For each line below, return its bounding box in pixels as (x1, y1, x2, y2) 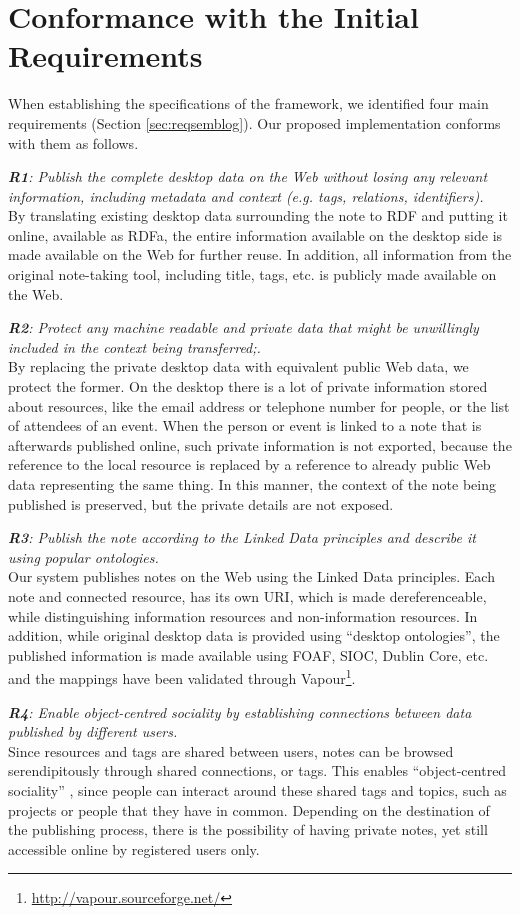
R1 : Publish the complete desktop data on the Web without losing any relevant (8, 166, 488, 187)
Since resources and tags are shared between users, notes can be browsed (8, 740, 454, 761)
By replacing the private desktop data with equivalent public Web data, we (8, 356, 469, 377)
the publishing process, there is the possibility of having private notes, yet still (8, 819, 488, 840)
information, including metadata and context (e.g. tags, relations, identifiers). (8, 185, 484, 206)
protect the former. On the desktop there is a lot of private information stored (8, 376, 488, 397)
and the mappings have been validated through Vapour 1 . (8, 665, 356, 688)
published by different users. (8, 721, 178, 742)
